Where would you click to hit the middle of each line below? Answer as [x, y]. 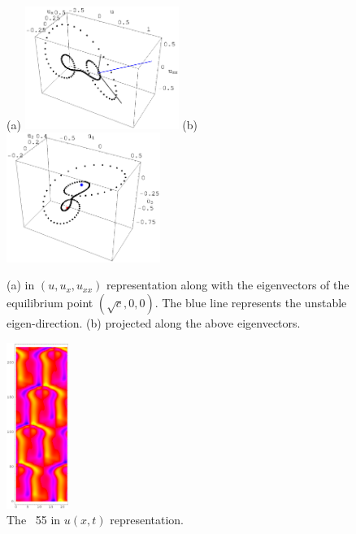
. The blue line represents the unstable [251, 302]
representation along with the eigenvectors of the [228, 285]
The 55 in [34, 520]
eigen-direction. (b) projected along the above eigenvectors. [154, 322]
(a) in [21, 285]
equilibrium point [50, 302]
